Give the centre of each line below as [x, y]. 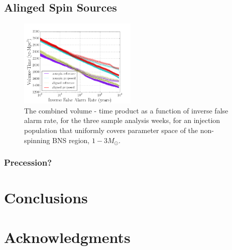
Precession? [28, 162]
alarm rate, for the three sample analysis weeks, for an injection [122, 120]
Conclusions [46, 198]
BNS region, [71, 140]
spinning [37, 140]
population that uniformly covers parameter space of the [111, 130]
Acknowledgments [67, 237]
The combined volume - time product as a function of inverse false [126, 110]
